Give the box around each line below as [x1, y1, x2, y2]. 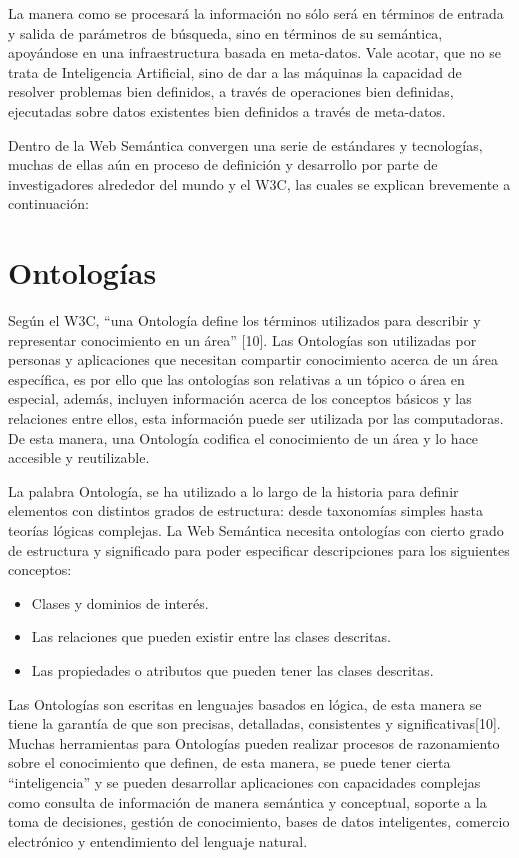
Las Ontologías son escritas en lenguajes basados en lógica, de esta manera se [8, 693, 482, 714]
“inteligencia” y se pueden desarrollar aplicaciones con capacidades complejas [8, 771, 481, 792]
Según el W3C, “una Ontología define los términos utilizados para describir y [8, 310, 481, 331]
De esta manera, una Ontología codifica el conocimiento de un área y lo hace [8, 427, 479, 448]
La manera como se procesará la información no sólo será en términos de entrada [8, 3, 504, 23]
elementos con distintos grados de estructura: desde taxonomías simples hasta [8, 500, 483, 521]
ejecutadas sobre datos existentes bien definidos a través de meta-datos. [8, 100, 446, 121]
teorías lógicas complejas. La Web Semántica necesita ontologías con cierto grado [8, 520, 504, 540]
